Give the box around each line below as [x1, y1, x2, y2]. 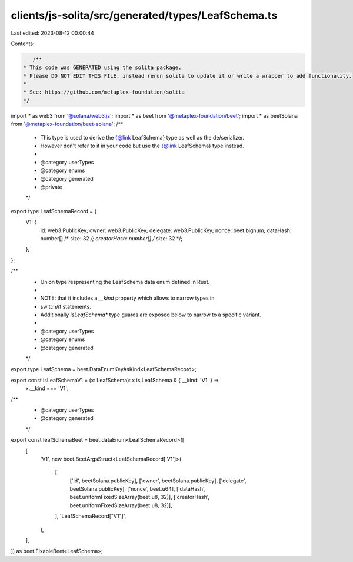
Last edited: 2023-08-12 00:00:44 [11, 29, 94, 37]
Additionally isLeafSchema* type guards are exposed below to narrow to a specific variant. [40, 311, 262, 318]
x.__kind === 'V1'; [25, 385, 69, 392]
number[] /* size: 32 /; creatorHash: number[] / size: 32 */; [40, 234, 183, 242]
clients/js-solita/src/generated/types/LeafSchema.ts [11, 9, 278, 22]
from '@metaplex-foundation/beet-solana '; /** [11, 121, 124, 128]
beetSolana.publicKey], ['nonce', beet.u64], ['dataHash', [69, 485, 206, 492]
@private [40, 183, 63, 190]
